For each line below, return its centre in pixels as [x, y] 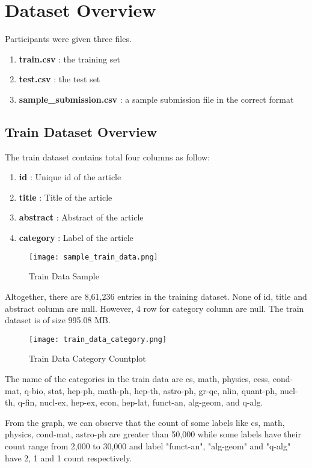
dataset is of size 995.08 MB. [58, 320]
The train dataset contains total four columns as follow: [108, 157]
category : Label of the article [76, 238]
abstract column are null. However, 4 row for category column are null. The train [154, 308]
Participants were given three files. [68, 39]
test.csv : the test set [60, 79]
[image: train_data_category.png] [98, 339]
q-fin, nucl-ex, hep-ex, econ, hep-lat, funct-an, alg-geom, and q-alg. [140, 402]
